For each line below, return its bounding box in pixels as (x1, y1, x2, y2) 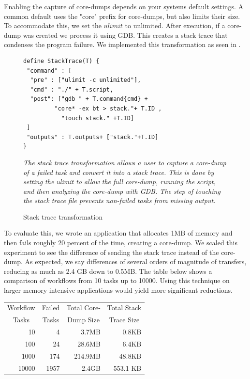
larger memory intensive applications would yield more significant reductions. (4, 285, 233, 295)
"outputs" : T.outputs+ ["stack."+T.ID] (27, 133, 159, 141)
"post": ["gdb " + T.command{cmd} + (30, 95, 148, 103)
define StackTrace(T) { (23, 57, 100, 64)
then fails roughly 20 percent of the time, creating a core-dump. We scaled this (4, 237, 237, 248)
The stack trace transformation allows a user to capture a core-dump (23, 157, 226, 167)
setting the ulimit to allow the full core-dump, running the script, (23, 176, 216, 187)
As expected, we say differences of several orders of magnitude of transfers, (25, 256, 247, 267)
